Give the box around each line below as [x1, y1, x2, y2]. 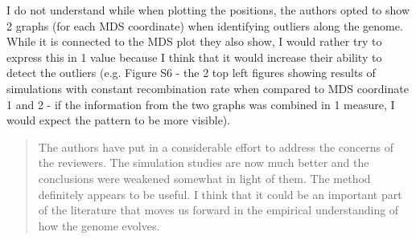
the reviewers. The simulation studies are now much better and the [38, 154, 369, 171]
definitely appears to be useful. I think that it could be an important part [38, 185, 402, 202]
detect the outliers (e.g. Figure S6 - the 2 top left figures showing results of [6, 64, 376, 81]
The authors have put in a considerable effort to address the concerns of [38, 138, 393, 155]
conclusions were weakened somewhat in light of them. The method [38, 169, 371, 186]
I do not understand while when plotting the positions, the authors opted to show [6, 2, 410, 18]
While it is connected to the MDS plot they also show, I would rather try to [6, 33, 382, 50]
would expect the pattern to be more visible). [6, 112, 231, 128]
